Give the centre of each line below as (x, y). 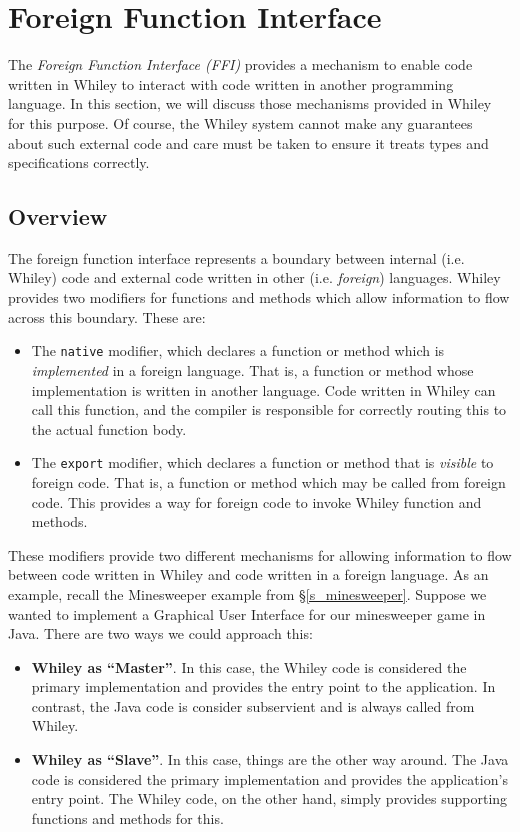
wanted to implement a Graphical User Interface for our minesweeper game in (247, 613)
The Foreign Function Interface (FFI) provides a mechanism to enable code (240, 64)
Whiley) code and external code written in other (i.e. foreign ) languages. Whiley (254, 277)
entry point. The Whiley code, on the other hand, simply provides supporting (269, 798)
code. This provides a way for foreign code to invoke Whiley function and (256, 501)
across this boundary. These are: (107, 316)
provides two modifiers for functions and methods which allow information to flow (259, 297)
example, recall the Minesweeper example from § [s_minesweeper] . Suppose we (247, 593)
